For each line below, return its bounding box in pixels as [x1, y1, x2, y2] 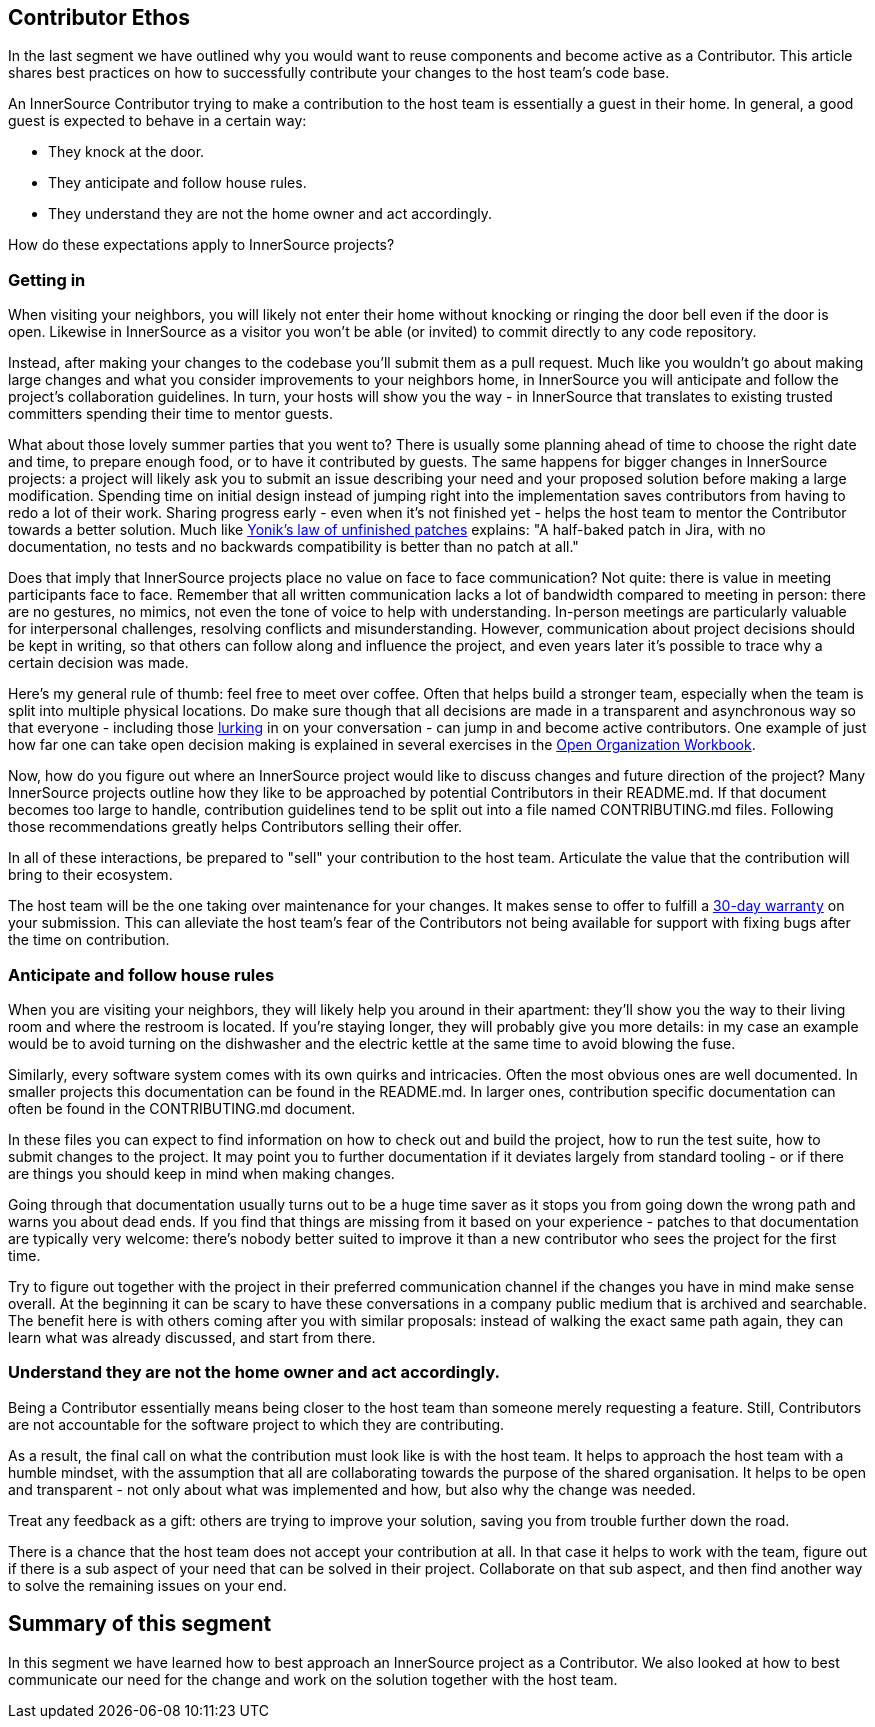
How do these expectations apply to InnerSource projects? [8, 236, 395, 254]
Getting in [8, 269, 86, 290]
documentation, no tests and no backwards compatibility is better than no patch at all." [8, 538, 579, 556]
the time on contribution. [8, 931, 170, 949]
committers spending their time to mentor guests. [8, 405, 334, 423]
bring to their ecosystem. [8, 866, 173, 884]
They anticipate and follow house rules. [48, 174, 307, 192]
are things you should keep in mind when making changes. [8, 1164, 395, 1182]
